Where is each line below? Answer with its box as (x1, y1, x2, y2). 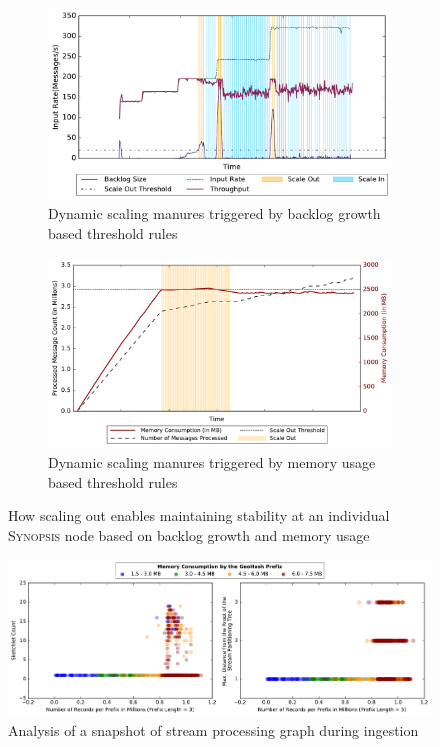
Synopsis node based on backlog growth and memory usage (8, 524, 370, 545)
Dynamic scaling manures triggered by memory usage (48, 452, 376, 472)
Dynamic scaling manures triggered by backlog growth (48, 203, 381, 224)
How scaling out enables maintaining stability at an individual (8, 505, 390, 526)
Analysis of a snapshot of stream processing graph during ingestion (8, 719, 419, 740)
